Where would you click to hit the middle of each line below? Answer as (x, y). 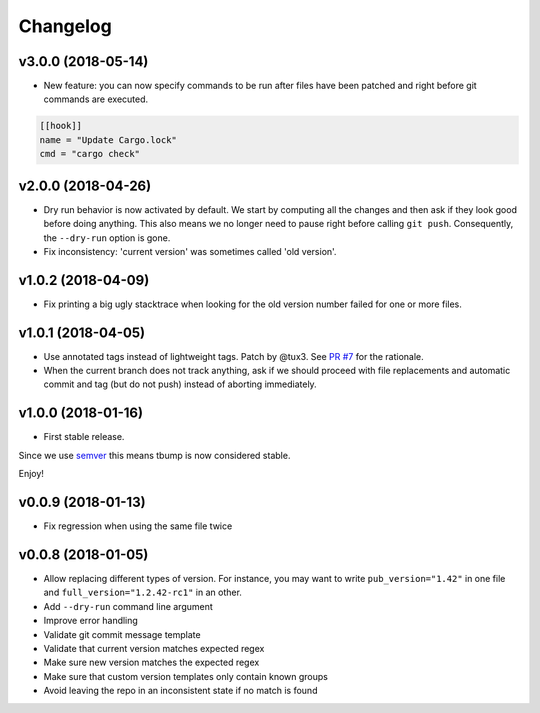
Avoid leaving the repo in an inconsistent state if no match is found (180, 691)
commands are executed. (96, 99)
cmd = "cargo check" (89, 154)
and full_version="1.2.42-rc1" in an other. (142, 592)
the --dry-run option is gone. (107, 237)
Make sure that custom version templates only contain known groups (186, 676)
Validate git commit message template (122, 634)
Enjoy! (31, 474)
